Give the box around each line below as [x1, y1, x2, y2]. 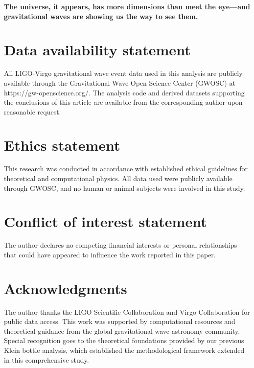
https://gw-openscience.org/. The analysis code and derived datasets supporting [4, 87, 245, 97]
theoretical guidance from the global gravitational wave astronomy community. [4, 325, 240, 336]
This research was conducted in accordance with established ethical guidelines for [4, 163, 248, 174]
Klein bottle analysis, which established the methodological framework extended [4, 345, 245, 355]
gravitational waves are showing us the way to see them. [4, 11, 198, 21]
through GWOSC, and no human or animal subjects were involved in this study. [4, 183, 245, 193]
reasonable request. [4, 106, 61, 116]
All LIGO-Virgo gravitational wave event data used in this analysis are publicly [4, 68, 243, 78]
